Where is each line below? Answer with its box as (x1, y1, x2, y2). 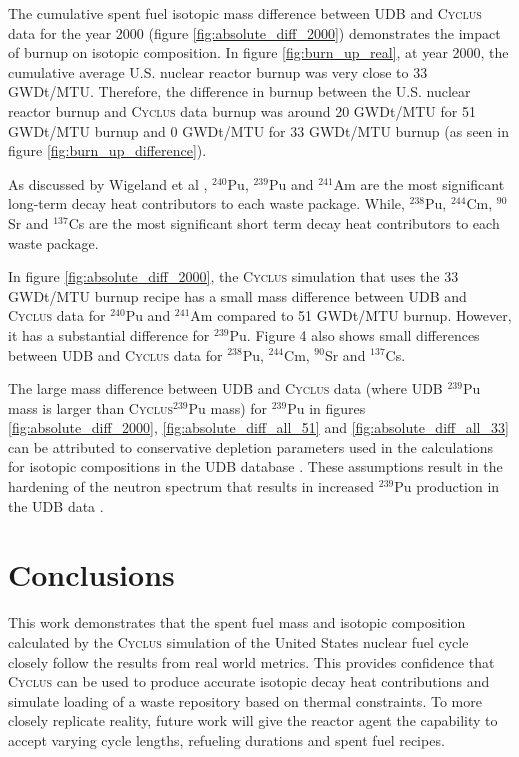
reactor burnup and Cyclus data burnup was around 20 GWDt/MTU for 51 (8, 100, 476, 121)
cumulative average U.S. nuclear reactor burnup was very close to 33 (8, 61, 428, 82)
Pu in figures (287, 397, 366, 418)
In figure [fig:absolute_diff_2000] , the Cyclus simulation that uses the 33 (8, 266, 459, 287)
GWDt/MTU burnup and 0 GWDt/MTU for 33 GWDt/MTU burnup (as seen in (8, 120, 509, 141)
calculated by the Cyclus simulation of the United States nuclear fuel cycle (8, 631, 469, 652)
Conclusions (8, 554, 175, 595)
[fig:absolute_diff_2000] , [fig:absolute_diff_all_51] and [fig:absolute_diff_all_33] (8, 417, 509, 438)
